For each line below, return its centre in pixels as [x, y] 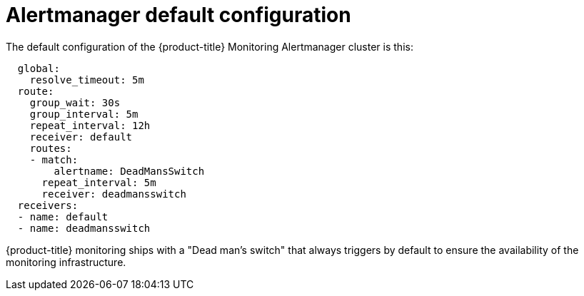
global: [39, 68]
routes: [51, 148]
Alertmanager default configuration [178, 15]
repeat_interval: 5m [99, 182]
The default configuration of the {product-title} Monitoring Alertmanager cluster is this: [210, 46]
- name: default [63, 216]
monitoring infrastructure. [66, 262]
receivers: [48, 205]
